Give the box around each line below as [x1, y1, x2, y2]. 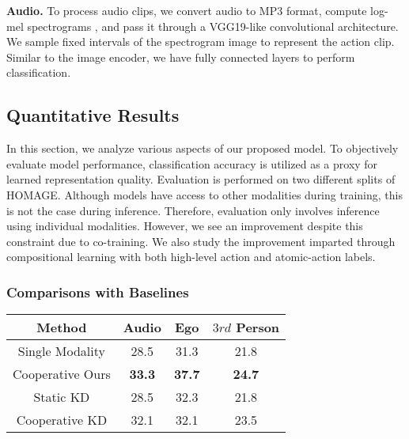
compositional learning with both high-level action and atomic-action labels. [6, 248, 376, 265]
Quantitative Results [6, 103, 180, 127]
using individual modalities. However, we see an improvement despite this [6, 218, 363, 234]
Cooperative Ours [13, 365, 111, 384]
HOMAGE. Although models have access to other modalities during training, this [6, 186, 403, 202]
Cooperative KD [16, 411, 108, 430]
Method [36, 318, 87, 337]
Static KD [33, 388, 90, 407]
